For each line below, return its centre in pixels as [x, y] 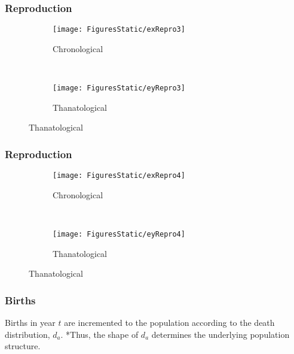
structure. [23, 346]
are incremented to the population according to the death [169, 323]
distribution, [27, 334]
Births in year [30, 323]
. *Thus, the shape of [99, 334]
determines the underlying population [220, 334]
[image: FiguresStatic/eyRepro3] [119, 88]
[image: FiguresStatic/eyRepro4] [119, 234]
